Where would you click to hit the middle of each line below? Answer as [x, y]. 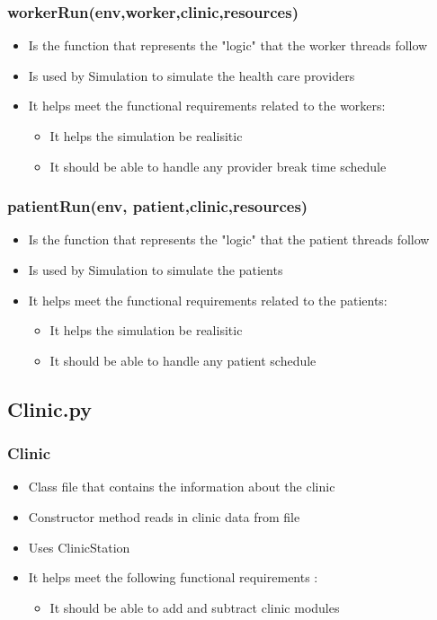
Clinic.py [49, 408]
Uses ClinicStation [79, 547]
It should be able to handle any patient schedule [183, 360]
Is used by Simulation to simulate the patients [156, 270]
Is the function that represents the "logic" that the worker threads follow [228, 45]
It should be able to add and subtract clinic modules [195, 607]
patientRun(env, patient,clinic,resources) [158, 206]
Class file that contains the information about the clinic [182, 487]
